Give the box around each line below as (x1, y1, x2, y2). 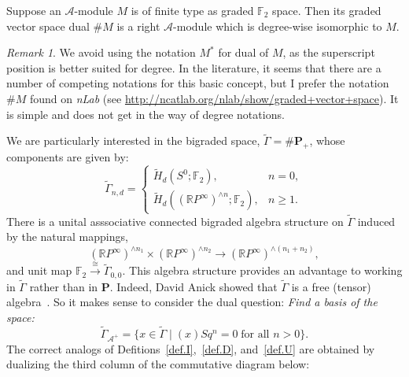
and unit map (6, 262, 72, 279)
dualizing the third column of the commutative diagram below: (6, 356, 310, 372)
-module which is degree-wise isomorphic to (173, 17, 382, 34)
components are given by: (6, 149, 129, 165)
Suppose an (6, 2, 61, 18)
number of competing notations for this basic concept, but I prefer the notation (6, 75, 389, 91)
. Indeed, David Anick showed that (109, 278, 278, 294)
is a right (116, 17, 160, 34)
